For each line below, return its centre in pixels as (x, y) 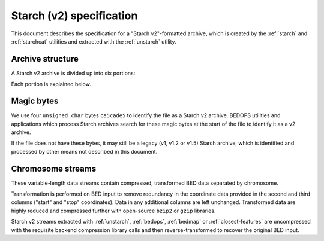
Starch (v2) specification (74, 16)
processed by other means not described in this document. (84, 151)
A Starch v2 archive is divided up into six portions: (73, 73)
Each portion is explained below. (51, 84)
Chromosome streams (54, 168)
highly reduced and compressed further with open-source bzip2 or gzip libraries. (113, 211)
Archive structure (45, 59)
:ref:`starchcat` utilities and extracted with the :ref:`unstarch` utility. (94, 41)
